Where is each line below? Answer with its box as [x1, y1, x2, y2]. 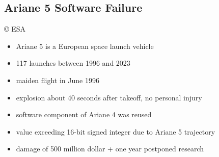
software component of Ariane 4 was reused [16, 109, 152, 120]
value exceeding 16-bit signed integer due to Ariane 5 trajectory [16, 126, 215, 137]
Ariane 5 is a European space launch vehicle [16, 40, 154, 51]
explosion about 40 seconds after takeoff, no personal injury [16, 92, 202, 102]
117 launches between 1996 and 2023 [16, 58, 130, 68]
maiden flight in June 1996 [16, 74, 99, 85]
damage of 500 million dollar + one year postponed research [16, 143, 204, 154]
